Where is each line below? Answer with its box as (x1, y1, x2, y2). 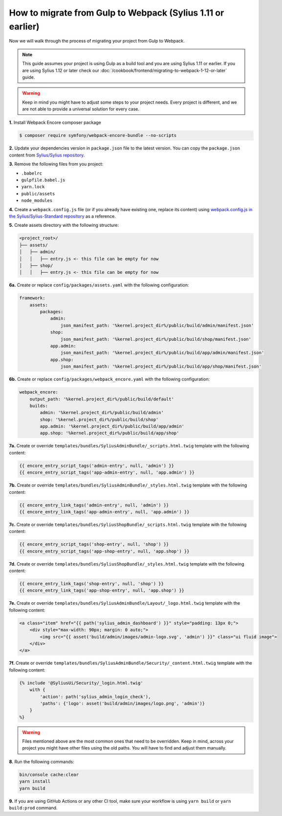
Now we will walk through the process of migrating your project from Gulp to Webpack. (9, 38, 185, 44)
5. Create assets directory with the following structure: (9, 222, 119, 228)
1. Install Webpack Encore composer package (9, 120, 101, 126)
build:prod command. (9, 805, 58, 811)
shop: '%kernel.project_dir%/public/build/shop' (40, 417, 159, 422)
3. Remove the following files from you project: (9, 161, 104, 167)
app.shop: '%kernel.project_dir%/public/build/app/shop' (40, 430, 179, 436)
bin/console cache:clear (19, 772, 79, 777)
